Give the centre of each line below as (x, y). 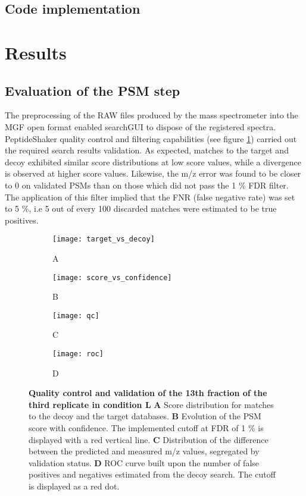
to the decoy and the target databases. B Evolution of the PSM (145, 416)
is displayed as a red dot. (74, 486)
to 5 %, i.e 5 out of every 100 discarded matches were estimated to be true (141, 208)
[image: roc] (78, 354)
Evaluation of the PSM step (93, 90)
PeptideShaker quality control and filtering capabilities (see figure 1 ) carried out (151, 138)
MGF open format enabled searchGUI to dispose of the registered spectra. (140, 126)
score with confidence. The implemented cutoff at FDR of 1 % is (146, 428)
